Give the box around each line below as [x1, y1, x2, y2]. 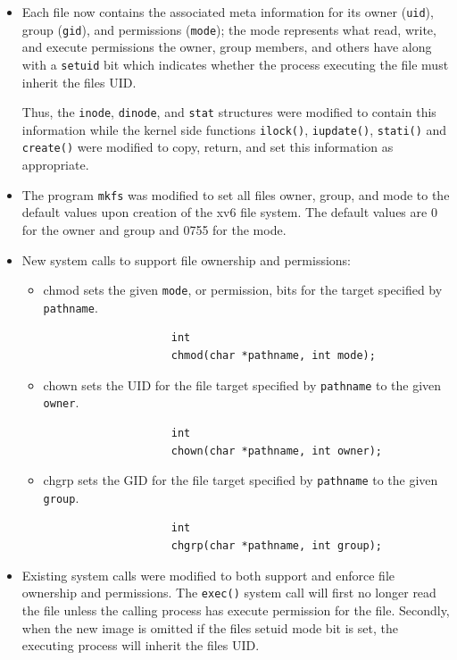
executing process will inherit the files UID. [21, 636, 260, 655]
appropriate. [21, 155, 89, 174]
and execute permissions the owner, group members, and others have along [21, 38, 432, 56]
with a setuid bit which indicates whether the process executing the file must [21, 54, 449, 73]
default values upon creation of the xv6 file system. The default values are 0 [21, 203, 437, 221]
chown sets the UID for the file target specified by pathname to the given [43, 375, 442, 394]
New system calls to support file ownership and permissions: [21, 250, 352, 269]
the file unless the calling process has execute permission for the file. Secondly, [21, 600, 450, 619]
